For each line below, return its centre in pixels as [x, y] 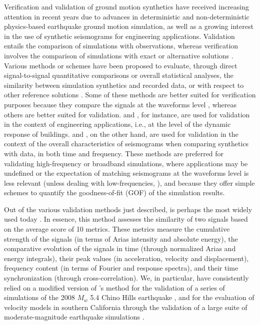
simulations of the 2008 [39, 297]
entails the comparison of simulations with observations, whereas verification [121, 46]
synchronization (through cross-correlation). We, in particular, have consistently [126, 278]
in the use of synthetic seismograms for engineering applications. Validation [119, 36]
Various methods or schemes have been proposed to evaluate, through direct [121, 65]
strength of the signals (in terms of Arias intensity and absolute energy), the [121, 238]
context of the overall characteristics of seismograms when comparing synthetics [126, 144]
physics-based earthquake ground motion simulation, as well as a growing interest [129, 26]
